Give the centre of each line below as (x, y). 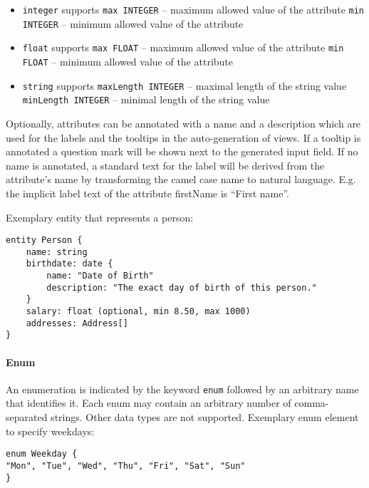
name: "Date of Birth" (100, 276)
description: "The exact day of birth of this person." (182, 287)
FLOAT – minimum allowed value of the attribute (128, 61)
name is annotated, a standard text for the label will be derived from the (165, 165)
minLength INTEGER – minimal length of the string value (146, 99)
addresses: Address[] (77, 323)
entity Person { (44, 240)
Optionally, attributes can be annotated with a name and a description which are (183, 123)
